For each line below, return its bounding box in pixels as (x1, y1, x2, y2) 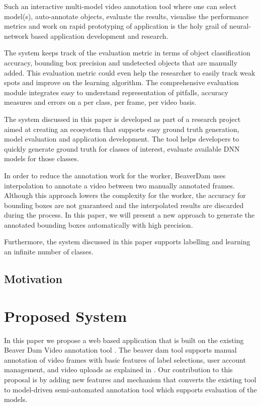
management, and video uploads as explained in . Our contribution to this (4, 364, 233, 375)
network (4, 30, 29, 41)
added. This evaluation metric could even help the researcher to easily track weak (4, 67, 255, 78)
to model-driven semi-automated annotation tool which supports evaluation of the (4, 384, 257, 394)
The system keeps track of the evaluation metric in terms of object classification (4, 47, 250, 58)
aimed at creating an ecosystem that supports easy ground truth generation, (4, 123, 239, 134)
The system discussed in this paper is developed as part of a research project (4, 113, 241, 124)
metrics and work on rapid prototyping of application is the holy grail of (4, 21, 227, 31)
